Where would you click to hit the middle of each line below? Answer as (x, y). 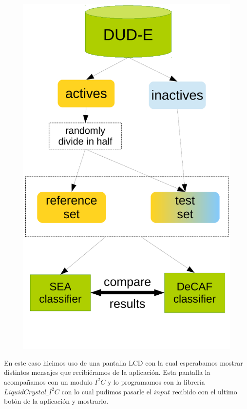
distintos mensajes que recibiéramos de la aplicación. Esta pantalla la (107, 372)
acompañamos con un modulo (48, 381)
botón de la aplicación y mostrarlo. (56, 401)
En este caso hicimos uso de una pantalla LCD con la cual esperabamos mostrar (123, 362)
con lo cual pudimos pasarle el (106, 391)
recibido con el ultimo (205, 391)
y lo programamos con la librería (156, 381)
